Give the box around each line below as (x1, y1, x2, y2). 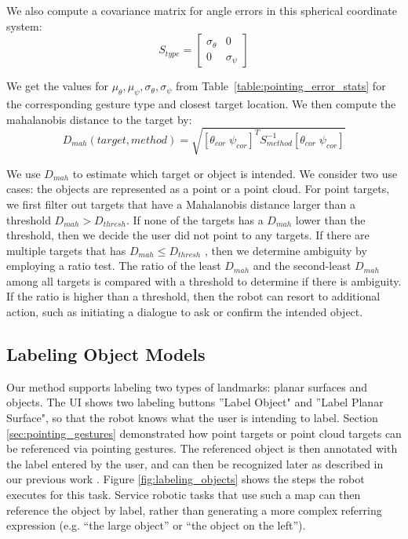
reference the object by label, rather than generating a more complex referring (6, 501, 382, 518)
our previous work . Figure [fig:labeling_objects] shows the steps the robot (6, 471, 365, 487)
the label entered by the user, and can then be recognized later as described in (6, 455, 384, 472)
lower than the (295, 211, 366, 228)
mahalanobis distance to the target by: (6, 111, 192, 127)
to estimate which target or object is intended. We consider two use (72, 165, 398, 181)
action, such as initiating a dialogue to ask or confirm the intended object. (6, 304, 363, 320)
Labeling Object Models (6, 342, 206, 366)
